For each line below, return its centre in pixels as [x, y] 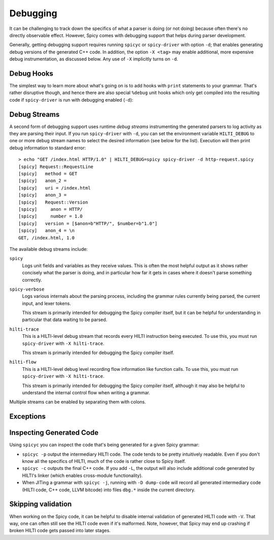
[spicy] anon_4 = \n [47, 231]
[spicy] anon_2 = [43, 181]
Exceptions [27, 417]
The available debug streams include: [49, 249]
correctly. [32, 280]
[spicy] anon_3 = [43, 195]
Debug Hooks [31, 73]
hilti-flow [23, 362]
